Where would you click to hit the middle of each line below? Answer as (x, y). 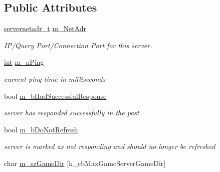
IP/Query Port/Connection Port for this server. (78, 45)
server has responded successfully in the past (72, 113)
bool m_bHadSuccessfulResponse (55, 96)
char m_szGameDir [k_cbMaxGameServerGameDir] (85, 163)
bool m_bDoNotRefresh (41, 129)
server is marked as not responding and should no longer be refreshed (110, 146)
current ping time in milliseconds (55, 78)
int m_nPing (24, 62)
